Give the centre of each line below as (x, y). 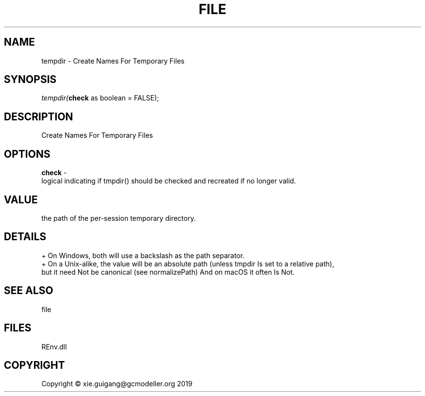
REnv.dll (54, 346)
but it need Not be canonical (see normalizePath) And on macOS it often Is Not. (168, 272)
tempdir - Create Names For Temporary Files (113, 61)
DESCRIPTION (39, 116)
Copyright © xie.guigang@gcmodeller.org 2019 (117, 384)
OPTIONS (27, 154)
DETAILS (25, 237)
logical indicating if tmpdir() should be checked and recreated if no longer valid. (169, 181)
